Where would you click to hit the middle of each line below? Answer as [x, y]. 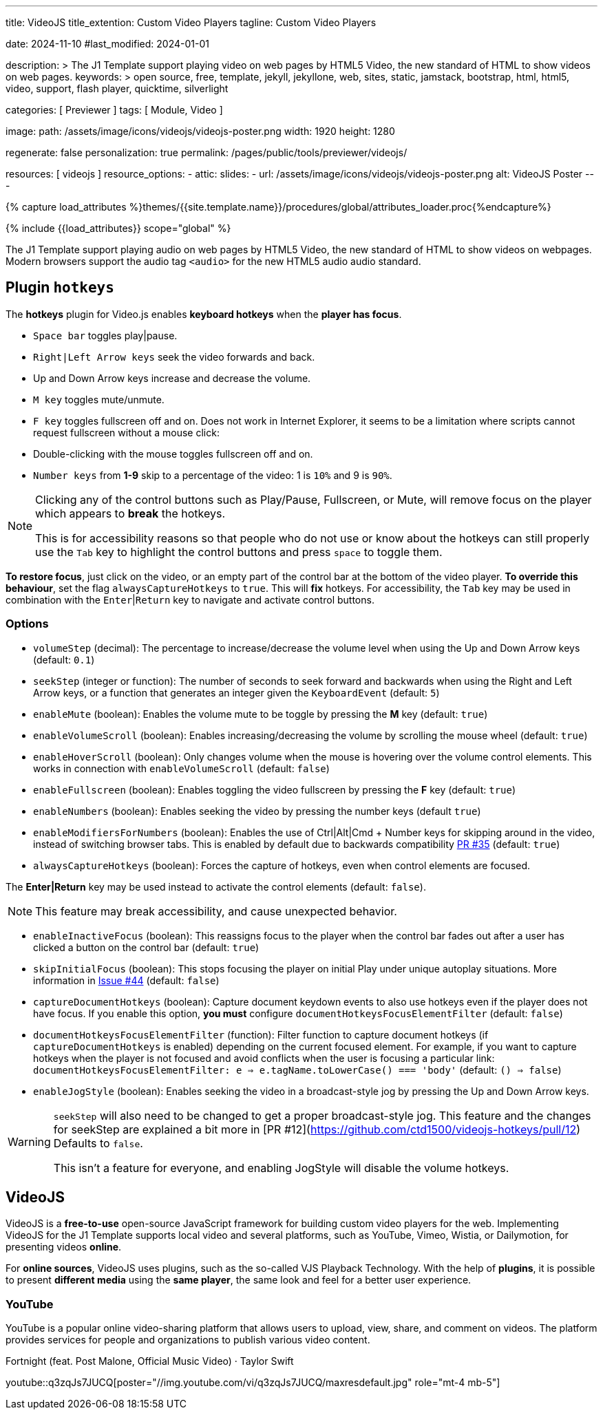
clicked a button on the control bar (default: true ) [146, 947]
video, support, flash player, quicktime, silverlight [117, 88]
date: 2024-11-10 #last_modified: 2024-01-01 [107, 44]
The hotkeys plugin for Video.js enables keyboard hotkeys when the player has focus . [204, 314]
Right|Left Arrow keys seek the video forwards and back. [174, 357]
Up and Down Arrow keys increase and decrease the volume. [172, 378]
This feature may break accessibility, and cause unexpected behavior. [216, 911]
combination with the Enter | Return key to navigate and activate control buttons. [190, 599]
